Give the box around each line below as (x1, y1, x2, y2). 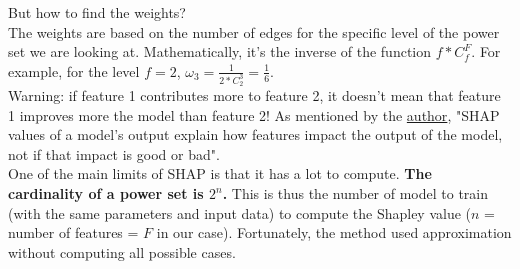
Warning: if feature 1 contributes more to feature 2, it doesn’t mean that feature (8, 85, 501, 106)
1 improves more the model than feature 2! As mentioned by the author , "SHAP (8, 104, 500, 125)
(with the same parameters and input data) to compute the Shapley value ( (8, 202, 472, 223)
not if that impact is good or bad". (8, 143, 220, 164)
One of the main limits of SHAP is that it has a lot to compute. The (8, 163, 432, 184)
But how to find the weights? (8, 2, 186, 22)
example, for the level (8, 60, 140, 81)
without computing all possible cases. (8, 241, 236, 262)
